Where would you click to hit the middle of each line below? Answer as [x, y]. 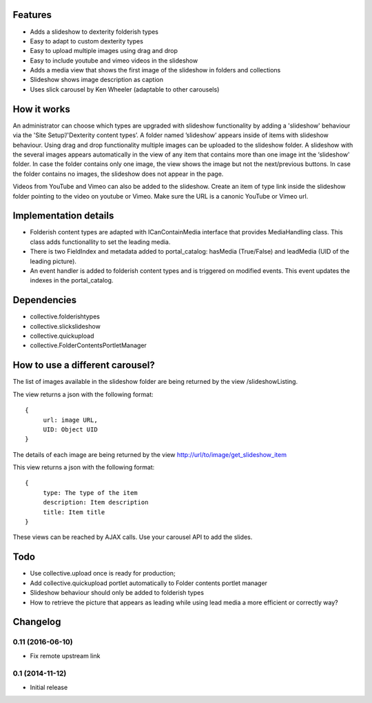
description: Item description [96, 502]
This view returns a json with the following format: [84, 467]
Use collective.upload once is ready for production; [103, 573]
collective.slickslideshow [65, 326]
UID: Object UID [70, 429]
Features [32, 15]
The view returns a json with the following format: [83, 394]
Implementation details [63, 216]
